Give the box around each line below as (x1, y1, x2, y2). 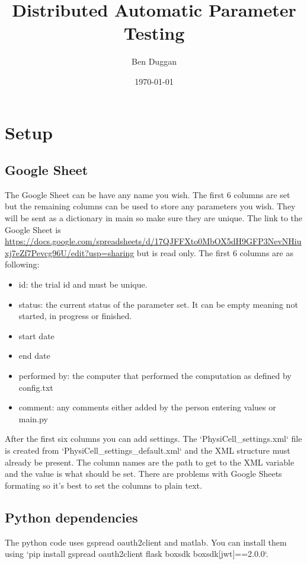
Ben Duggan (132, 55, 177, 68)
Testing (123, 21, 185, 45)
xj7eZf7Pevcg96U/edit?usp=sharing (5, 246, 135, 259)
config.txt (18, 381, 53, 393)
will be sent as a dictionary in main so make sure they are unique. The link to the (5, 212, 303, 224)
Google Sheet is (5, 223, 61, 235)
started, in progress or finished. (18, 310, 132, 322)
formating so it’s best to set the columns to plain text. (5, 479, 202, 491)
